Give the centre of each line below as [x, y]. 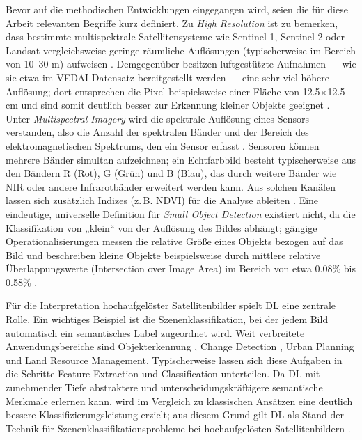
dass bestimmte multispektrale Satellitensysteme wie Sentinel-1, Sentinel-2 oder [175, 37]
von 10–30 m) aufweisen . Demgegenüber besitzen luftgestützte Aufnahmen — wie [181, 64]
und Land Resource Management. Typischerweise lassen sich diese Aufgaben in [174, 360]
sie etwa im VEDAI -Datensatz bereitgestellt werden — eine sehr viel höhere [167, 77]
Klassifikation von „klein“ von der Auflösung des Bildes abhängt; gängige [162, 227]
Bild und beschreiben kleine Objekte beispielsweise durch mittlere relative [163, 254]
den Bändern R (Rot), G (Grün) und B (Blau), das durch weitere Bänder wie [171, 173]
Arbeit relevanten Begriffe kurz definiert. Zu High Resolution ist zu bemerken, [172, 23]
